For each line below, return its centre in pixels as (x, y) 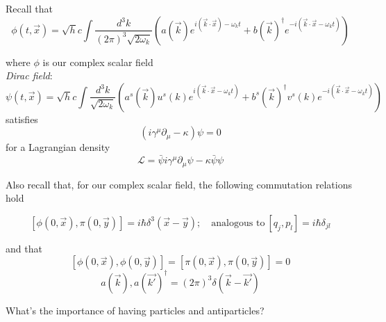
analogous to (238, 223)
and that (24, 248)
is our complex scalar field (98, 62)
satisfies (22, 119)
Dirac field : (29, 75)
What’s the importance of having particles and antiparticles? (135, 310)
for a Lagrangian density (58, 147)
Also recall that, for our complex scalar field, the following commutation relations (179, 184)
